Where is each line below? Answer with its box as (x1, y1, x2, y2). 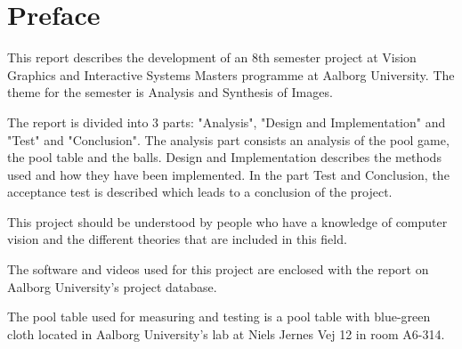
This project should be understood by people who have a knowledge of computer (7, 212, 448, 231)
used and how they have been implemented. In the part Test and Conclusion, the (7, 165, 450, 183)
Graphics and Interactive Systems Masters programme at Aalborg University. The (7, 65, 455, 84)
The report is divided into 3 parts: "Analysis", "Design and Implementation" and (7, 112, 446, 131)
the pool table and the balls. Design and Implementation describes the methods (7, 148, 442, 166)
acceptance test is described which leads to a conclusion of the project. (7, 183, 393, 201)
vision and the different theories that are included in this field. (7, 230, 347, 248)
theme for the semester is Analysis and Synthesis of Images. (7, 83, 333, 101)
